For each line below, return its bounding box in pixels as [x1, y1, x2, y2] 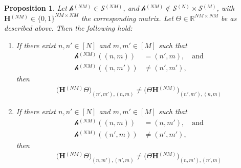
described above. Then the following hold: [4, 23, 133, 33]
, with [216, 3, 235, 13]
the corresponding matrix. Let [81, 12, 173, 23]
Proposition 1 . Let [4, 3, 67, 13]
